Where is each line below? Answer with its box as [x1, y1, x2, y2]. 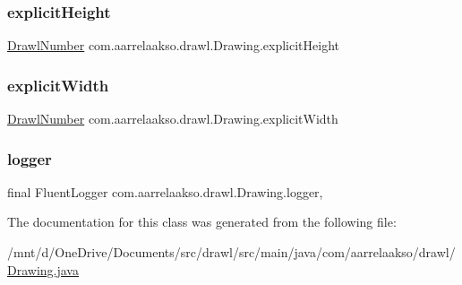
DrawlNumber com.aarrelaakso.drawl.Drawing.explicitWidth [7, 109, 338, 128]
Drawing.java [7, 260, 79, 279]
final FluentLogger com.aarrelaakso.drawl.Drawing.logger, [7, 182, 323, 201]
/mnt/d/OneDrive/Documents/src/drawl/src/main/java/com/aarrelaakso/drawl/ [7, 243, 456, 262]
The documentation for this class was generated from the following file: [7, 212, 397, 231]
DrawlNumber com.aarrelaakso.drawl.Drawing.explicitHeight [7, 36, 339, 55]
